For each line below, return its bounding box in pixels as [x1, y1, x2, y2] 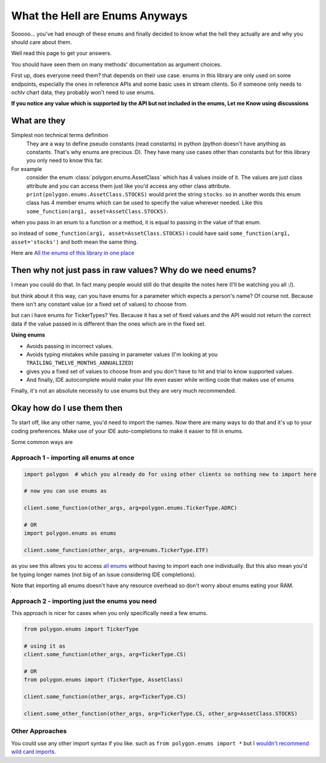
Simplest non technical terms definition [11, 132, 109, 139]
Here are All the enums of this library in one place [11, 250, 135, 257]
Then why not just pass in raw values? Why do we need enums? [11, 265, 257, 275]
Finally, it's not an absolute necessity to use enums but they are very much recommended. [11, 387, 237, 394]
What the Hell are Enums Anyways [11, 9, 188, 22]
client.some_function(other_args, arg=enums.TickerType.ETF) [24, 547, 209, 554]
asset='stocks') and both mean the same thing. [11, 238, 138, 245]
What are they [11, 115, 66, 126]
